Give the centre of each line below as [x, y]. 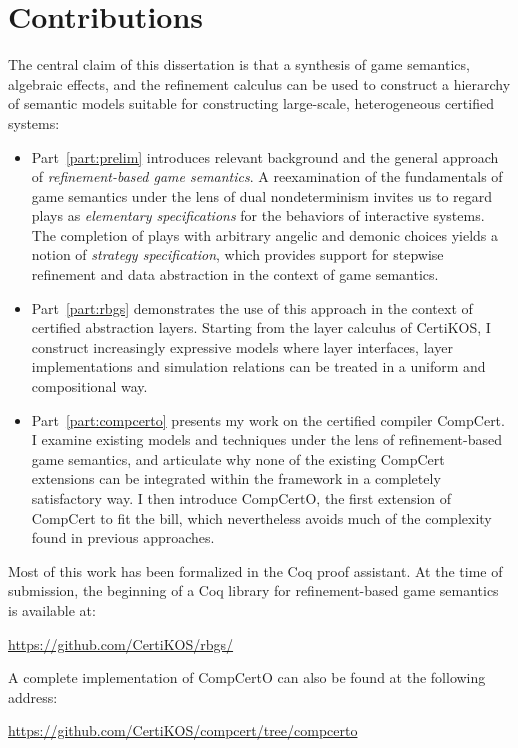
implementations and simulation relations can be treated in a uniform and [258, 366]
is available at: [52, 609]
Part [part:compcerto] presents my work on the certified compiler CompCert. [268, 419]
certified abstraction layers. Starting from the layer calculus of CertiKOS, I [261, 327]
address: [33, 696]
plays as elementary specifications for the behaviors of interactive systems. [258, 215]
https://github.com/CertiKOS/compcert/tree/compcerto [183, 730]
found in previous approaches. [123, 537]
